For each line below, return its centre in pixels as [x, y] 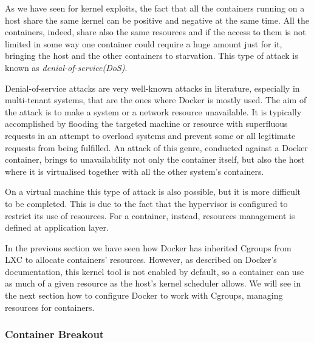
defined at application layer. [57, 227]
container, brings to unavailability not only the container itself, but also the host [155, 159]
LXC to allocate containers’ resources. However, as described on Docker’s [141, 260]
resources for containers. [50, 307]
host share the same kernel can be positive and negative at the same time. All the [157, 20]
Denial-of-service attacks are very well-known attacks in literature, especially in [152, 88]
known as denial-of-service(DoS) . [66, 67]
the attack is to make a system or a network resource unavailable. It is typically [153, 111]
